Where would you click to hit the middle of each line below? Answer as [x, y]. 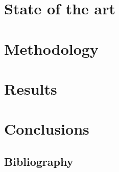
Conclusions [47, 129]
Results [31, 88]
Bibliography [39, 161]
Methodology [51, 48]
